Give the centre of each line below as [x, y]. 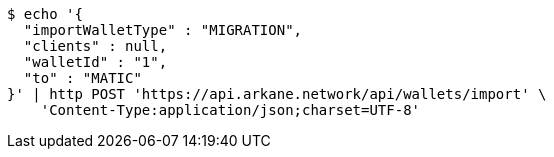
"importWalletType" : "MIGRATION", [163, 30]
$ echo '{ [45, 14]
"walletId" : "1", [95, 62]
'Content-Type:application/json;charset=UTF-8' [230, 110]
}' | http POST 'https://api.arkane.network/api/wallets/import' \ [277, 94]
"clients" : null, [95, 46]
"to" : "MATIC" [82, 78]
